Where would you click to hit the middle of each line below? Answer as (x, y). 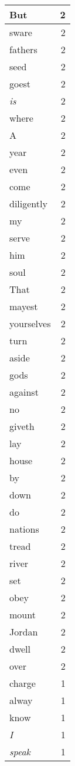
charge (23, 683)
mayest (24, 306)
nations (24, 529)
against (24, 392)
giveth (22, 426)
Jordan (24, 632)
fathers (23, 49)
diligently (28, 203)
